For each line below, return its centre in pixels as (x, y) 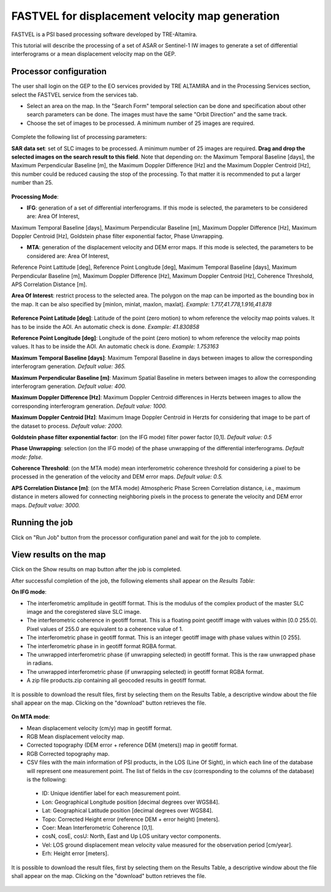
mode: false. (27, 457)
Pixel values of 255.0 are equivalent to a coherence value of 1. (105, 629)
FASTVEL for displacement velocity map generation (146, 16)
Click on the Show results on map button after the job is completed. (97, 569)
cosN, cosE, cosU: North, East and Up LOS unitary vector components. (131, 836)
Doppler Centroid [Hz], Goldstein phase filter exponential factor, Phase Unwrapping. (117, 236)
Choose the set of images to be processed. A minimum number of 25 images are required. (141, 123)
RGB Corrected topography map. (68, 754)
